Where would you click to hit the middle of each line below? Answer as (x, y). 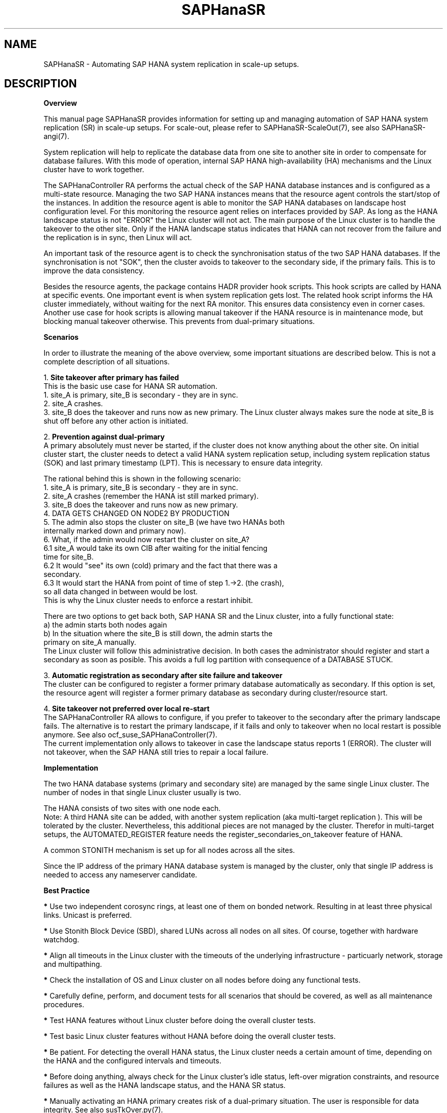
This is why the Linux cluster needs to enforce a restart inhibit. (148, 600)
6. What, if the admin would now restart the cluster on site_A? (146, 540)
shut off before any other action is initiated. (116, 421)
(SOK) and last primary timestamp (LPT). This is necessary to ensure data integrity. (183, 463)
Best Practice (67, 891)
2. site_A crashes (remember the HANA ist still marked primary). (151, 496)
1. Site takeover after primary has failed (111, 378)
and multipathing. (73, 964)
